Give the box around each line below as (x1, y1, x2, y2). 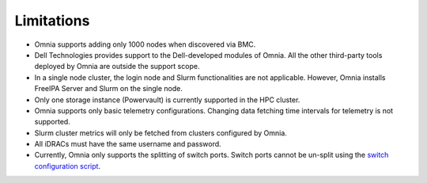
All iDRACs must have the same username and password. (34, 139, 221, 149)
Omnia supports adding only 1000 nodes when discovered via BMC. (34, 40, 256, 49)
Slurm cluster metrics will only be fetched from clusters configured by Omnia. (34, 128, 288, 138)
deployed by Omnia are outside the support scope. (34, 62, 200, 71)
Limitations (14, 12, 90, 29)
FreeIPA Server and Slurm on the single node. (34, 84, 183, 93)
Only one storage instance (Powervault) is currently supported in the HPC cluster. (34, 95, 300, 105)
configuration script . (34, 161, 101, 170)
